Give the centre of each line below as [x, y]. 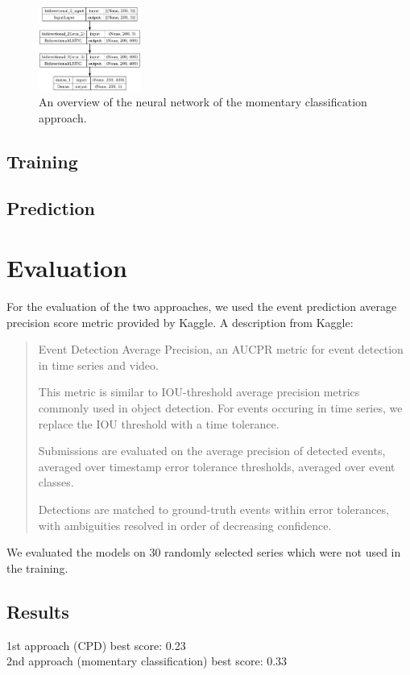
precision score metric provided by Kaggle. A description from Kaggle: [180, 322]
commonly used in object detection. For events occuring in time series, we [220, 407]
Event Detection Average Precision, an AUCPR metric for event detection [221, 349]
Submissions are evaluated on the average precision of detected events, [212, 451]
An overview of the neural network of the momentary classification [203, 102]
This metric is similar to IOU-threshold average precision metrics [199, 392]
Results [38, 611]
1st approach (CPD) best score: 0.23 [96, 645]
